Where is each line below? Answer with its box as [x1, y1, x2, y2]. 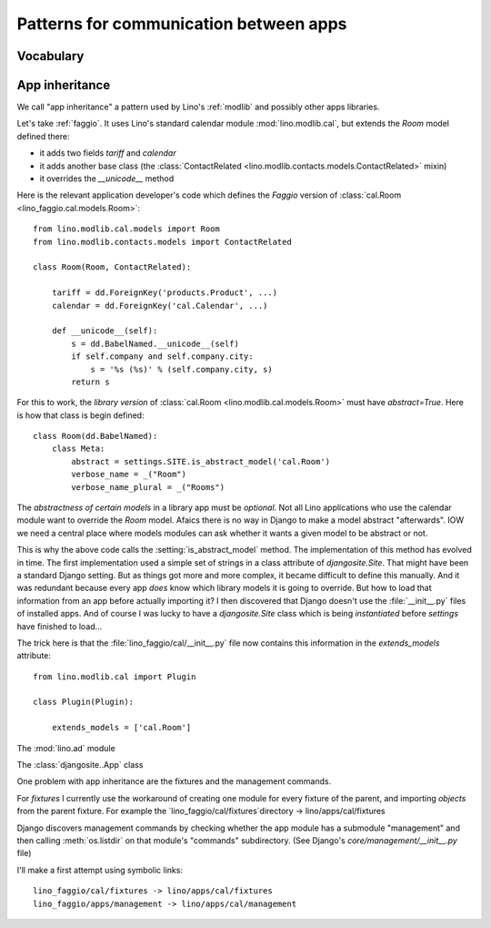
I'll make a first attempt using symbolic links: [16, 864, 184, 875]
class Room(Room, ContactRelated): [33, 262, 192, 272]
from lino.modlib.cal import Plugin [33, 671, 196, 682]
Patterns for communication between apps [16, 14, 347, 34]
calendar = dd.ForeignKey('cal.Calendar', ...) [51, 301, 268, 311]
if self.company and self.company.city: [71, 352, 254, 362]
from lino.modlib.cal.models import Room [33, 224, 220, 234]
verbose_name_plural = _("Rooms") [71, 482, 225, 492]
